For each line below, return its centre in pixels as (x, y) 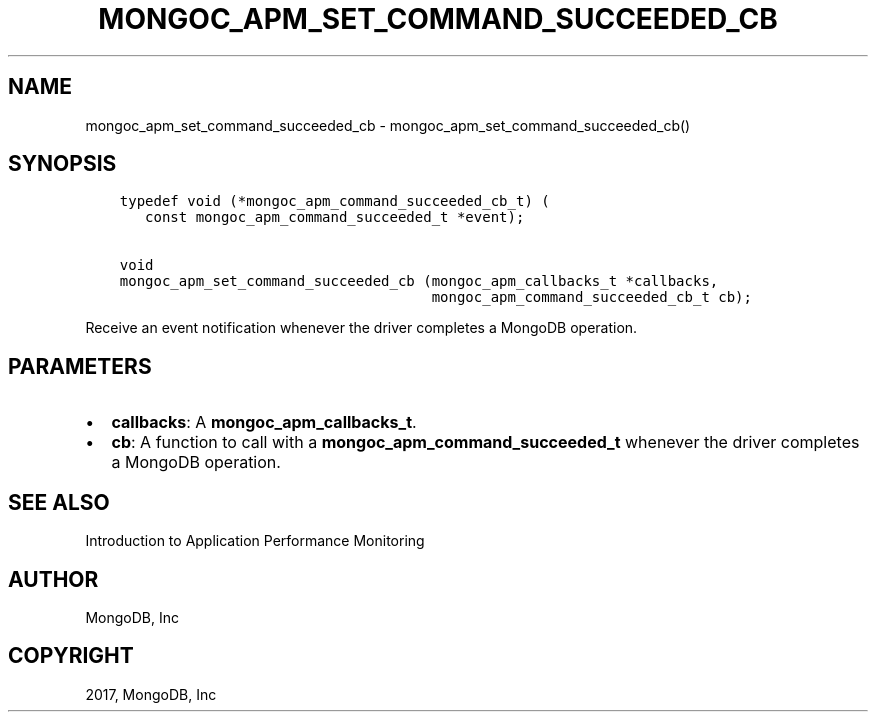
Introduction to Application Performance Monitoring (255, 541)
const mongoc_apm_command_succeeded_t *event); (335, 217)
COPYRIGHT (71, 656)
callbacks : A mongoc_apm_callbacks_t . (264, 422)
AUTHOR (53, 579)
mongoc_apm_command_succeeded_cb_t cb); (591, 297)
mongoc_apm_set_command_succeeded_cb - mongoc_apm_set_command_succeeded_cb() (388, 125)
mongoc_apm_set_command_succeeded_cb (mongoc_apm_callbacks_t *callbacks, (419, 281)
